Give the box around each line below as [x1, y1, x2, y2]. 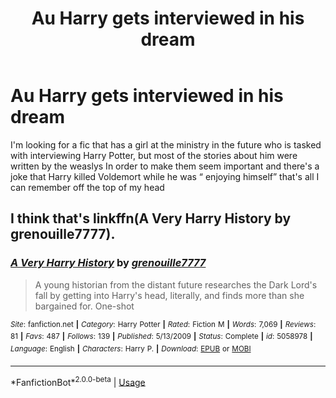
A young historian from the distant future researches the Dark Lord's [34, 278, 318, 291]
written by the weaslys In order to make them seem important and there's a [10, 160, 320, 172]
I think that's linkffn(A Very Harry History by [10, 210, 292, 227]
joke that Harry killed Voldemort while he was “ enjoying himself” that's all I [10, 170, 320, 182]
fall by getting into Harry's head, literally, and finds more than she [34, 289, 305, 301]
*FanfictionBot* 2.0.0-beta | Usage [10, 374, 146, 388]
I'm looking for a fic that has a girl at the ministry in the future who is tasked [10, 138, 322, 151]
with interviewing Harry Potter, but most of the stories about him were [10, 149, 298, 161]
